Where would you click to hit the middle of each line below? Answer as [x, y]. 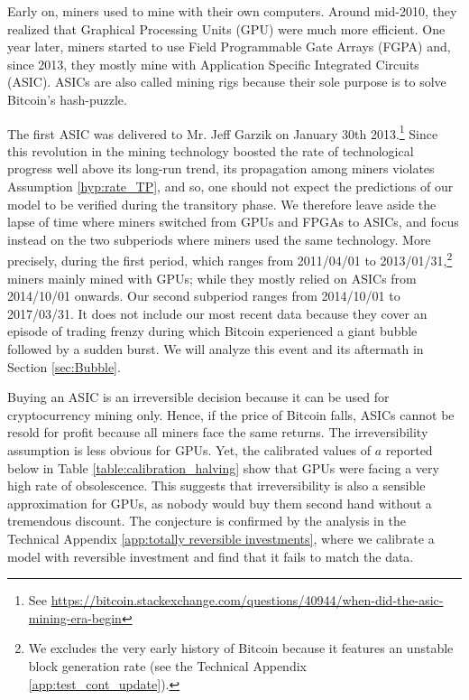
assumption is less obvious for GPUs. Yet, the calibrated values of [189, 449]
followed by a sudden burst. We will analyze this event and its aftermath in [216, 349]
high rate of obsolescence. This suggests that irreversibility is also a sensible [216, 485]
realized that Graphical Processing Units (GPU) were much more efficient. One [226, 28]
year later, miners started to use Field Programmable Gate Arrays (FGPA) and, [229, 47]
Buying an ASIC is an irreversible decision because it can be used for [198, 397]
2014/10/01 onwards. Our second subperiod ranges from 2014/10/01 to [204, 296]
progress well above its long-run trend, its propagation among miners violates [221, 168]
